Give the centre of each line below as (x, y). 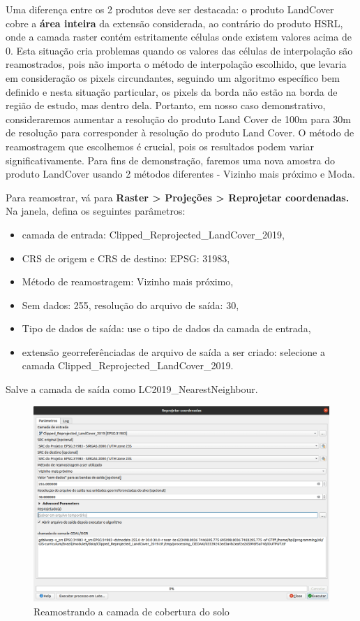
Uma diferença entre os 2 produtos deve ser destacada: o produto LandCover (170, 9)
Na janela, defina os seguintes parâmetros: (96, 211)
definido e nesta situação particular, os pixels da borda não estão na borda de (172, 91)
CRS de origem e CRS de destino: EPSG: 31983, (126, 258)
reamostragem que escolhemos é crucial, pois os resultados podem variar (160, 146)
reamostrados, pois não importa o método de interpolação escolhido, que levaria (176, 64)
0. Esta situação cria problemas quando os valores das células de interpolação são (179, 50)
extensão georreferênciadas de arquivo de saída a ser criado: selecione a (173, 351)
